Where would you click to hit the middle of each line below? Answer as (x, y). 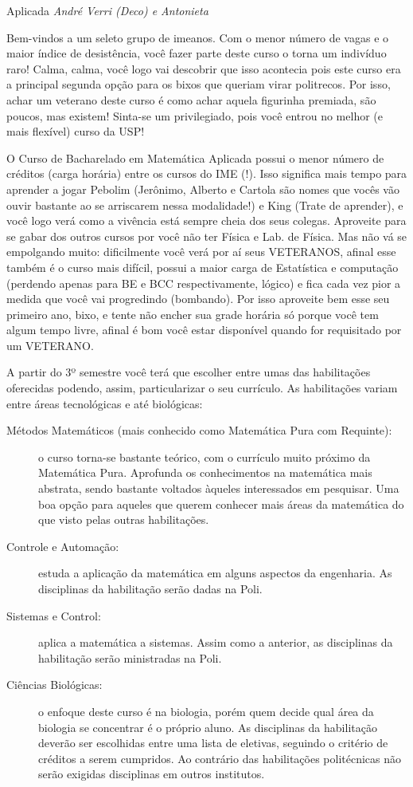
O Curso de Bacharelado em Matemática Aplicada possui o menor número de (195, 157)
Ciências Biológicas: (55, 685)
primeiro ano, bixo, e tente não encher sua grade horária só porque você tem (193, 314)
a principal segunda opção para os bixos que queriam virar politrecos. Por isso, (199, 84)
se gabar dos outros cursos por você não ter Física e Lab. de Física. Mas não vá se (207, 236)
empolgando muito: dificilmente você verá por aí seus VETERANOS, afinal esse (201, 252)
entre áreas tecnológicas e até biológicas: (105, 403)
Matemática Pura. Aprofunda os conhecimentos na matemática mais (205, 472)
